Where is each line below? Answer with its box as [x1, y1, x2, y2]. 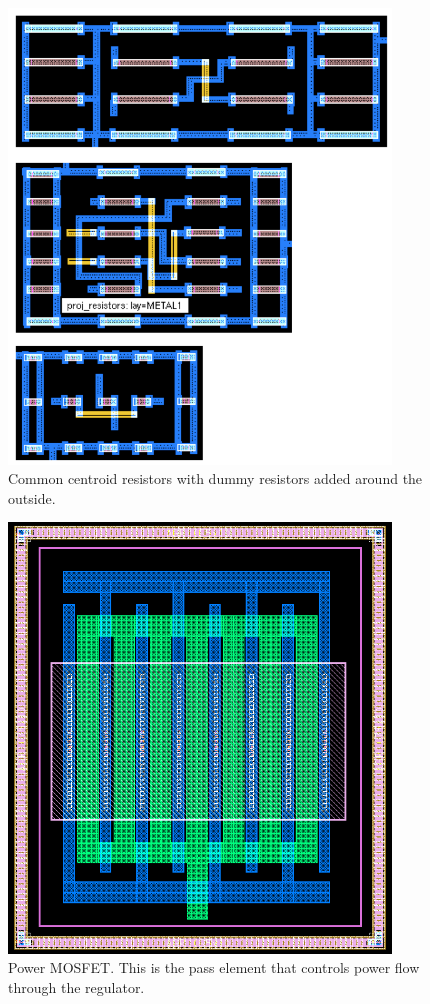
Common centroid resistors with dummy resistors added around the [8, 468, 423, 489]
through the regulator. [8, 977, 145, 998]
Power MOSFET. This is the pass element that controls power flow [8, 957, 420, 978]
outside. [8, 487, 56, 508]
